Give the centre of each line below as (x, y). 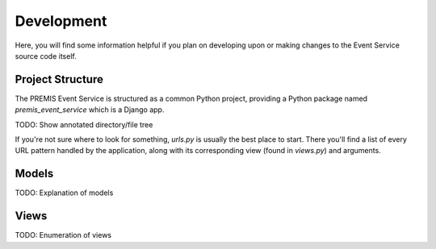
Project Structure (59, 79)
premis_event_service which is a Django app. (90, 110)
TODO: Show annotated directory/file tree (84, 124)
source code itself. (46, 56)
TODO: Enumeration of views (63, 235)
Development (61, 21)
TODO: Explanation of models (64, 193)
